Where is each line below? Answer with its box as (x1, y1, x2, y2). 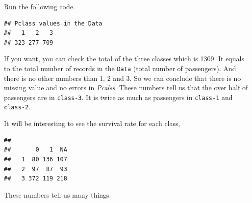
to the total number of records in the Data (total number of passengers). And (4, 63, 236, 73)
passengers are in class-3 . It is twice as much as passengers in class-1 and (4, 92, 233, 102)
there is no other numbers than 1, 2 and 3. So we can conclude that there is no (4, 73, 241, 83)
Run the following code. (4, 1, 75, 11)
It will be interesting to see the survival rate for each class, (4, 118, 180, 128)
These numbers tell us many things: (4, 189, 111, 200)
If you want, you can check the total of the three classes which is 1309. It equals (4, 53, 244, 64)
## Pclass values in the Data (4, 20, 102, 27)
